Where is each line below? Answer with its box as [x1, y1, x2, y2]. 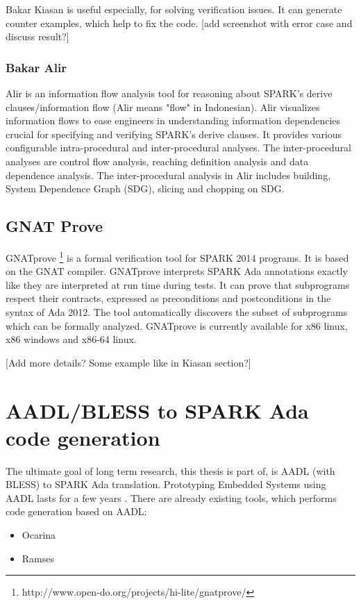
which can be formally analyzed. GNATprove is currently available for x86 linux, [6, 318, 348, 333]
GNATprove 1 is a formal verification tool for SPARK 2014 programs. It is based [6, 248, 349, 265]
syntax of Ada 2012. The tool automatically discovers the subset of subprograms [6, 304, 348, 319]
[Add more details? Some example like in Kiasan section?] [6, 355, 251, 369]
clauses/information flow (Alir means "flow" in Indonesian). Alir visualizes [6, 99, 320, 114]
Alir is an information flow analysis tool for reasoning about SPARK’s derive [6, 86, 333, 100]
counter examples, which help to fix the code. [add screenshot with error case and [6, 15, 353, 30]
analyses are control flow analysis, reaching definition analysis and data [6, 153, 309, 168]
